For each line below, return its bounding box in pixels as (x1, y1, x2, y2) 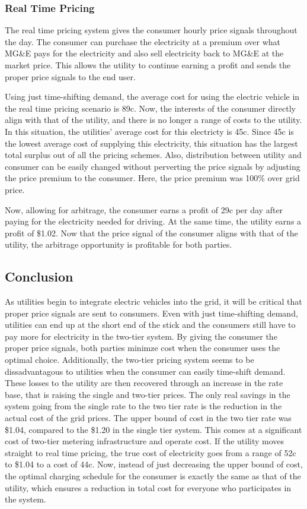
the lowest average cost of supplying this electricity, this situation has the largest (5, 137, 298, 149)
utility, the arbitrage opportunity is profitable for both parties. (5, 238, 232, 251)
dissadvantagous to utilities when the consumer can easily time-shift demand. (5, 365, 286, 377)
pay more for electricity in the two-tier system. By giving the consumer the (5, 330, 277, 342)
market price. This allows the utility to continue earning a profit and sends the (5, 59, 291, 71)
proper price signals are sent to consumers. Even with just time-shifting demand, (5, 306, 298, 319)
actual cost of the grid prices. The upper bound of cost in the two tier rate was (5, 412, 292, 424)
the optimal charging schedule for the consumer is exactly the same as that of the (5, 470, 301, 482)
